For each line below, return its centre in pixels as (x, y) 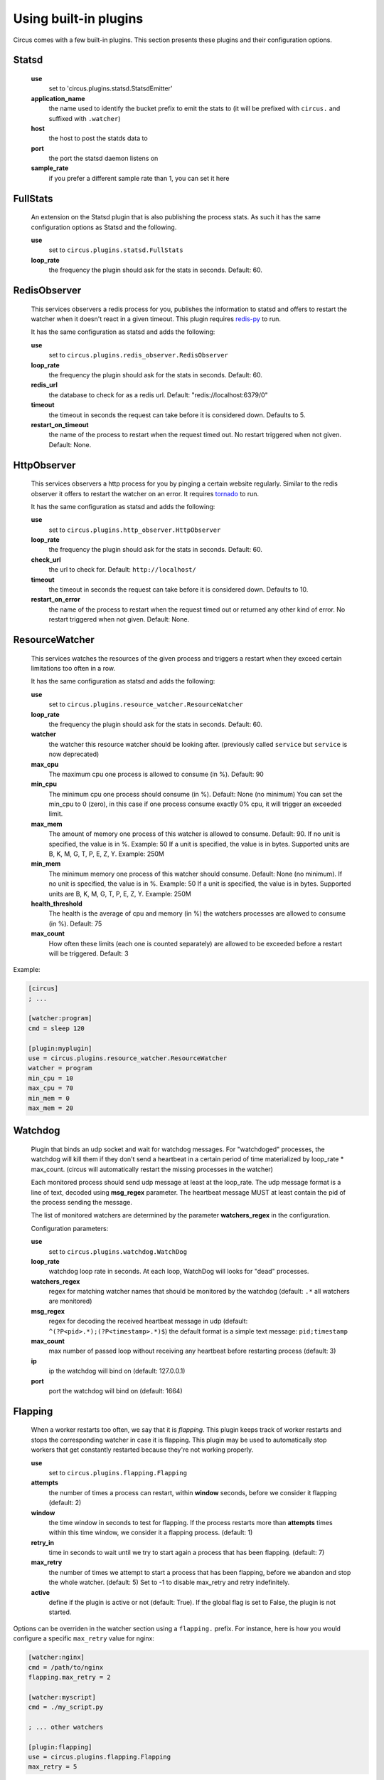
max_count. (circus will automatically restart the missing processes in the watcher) (152, 1169)
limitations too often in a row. (73, 668)
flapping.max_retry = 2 (70, 1677)
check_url (46, 560)
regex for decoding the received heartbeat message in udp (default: (148, 1321)
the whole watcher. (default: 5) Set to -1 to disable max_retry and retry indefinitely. (169, 1582)
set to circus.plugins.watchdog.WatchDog (118, 1251)
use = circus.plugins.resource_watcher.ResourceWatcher (128, 1058)
